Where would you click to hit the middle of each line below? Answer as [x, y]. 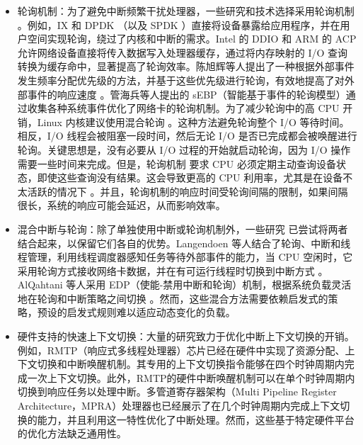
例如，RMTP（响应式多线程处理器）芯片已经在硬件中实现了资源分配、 [181, 350]
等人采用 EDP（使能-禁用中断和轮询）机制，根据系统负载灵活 [209, 285]
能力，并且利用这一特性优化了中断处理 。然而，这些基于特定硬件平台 [196, 419]
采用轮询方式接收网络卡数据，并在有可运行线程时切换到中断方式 [166, 270]
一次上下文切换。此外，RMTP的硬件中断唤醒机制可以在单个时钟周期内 [191, 377]
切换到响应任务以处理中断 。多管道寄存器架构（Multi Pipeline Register [177, 392]
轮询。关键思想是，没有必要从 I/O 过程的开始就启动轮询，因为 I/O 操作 [184, 149]
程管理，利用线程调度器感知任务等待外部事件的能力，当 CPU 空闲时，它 [185, 257]
